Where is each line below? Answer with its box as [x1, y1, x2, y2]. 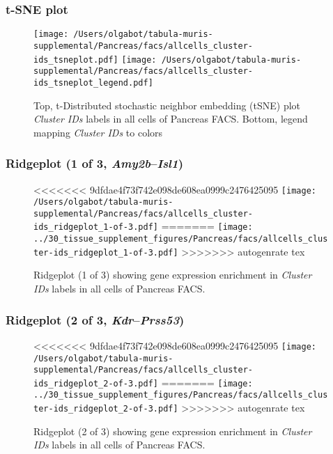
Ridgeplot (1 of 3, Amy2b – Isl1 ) [6, 155, 183, 172]
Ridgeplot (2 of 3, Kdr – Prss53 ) [6, 311, 185, 328]
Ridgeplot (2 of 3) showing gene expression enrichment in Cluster [33, 423, 312, 438]
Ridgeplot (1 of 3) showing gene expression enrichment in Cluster [33, 267, 312, 282]
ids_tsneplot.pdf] [33, 54, 118, 65]
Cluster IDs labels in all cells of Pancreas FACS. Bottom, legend [33, 111, 308, 126]
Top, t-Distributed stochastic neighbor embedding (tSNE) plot [33, 97, 301, 112]
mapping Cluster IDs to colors [33, 125, 163, 139]
